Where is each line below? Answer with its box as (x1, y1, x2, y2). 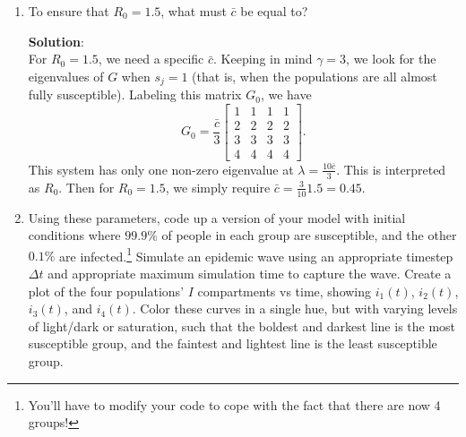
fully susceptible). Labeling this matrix (28, 85, 242, 104)
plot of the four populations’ (28, 281, 185, 300)
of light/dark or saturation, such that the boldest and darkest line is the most (28, 316, 456, 335)
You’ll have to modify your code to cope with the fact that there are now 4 (28, 395, 441, 414)
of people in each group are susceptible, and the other (161, 226, 457, 244)
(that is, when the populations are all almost (192, 66, 437, 85)
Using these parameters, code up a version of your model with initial (28, 208, 406, 227)
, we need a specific (98, 49, 204, 68)
